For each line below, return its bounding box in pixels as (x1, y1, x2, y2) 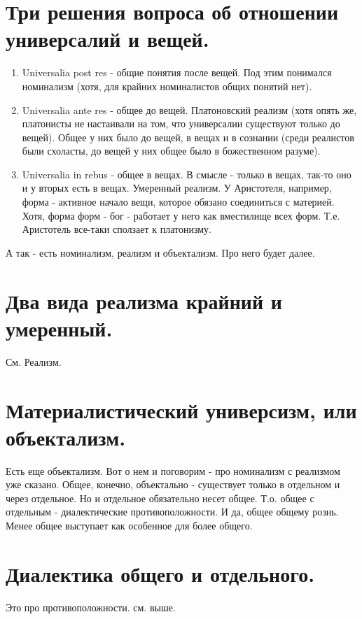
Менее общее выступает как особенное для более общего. (6, 518, 253, 533)
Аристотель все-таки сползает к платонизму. (22, 222, 212, 236)
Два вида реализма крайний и (6, 286, 282, 315)
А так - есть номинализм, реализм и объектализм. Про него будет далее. (6, 245, 315, 259)
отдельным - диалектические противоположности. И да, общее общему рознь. (6, 504, 339, 519)
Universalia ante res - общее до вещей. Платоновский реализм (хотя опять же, (22, 102, 357, 117)
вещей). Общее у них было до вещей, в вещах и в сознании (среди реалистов (22, 129, 354, 144)
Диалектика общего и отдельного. (6, 559, 315, 588)
